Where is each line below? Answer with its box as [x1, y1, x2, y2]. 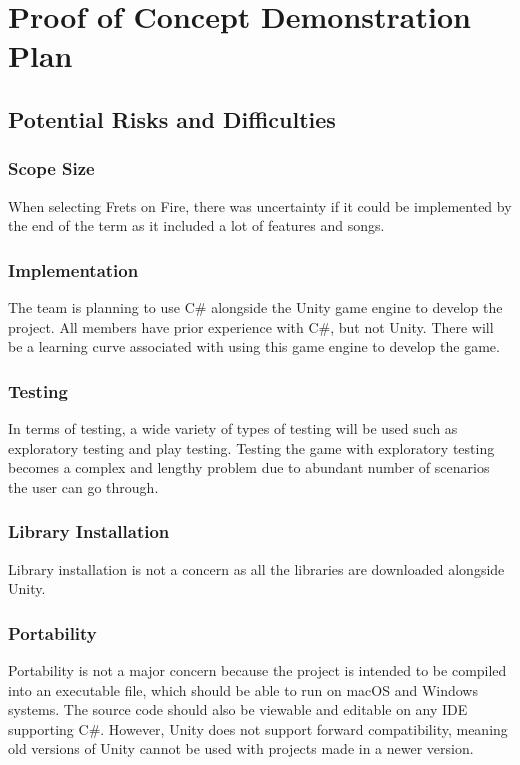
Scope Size [8, 156, 95, 181]
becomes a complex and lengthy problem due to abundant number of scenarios [8, 457, 490, 478]
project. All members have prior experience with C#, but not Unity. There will [8, 316, 494, 337]
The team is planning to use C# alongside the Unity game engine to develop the [8, 296, 503, 317]
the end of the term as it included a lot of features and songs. [8, 215, 385, 236]
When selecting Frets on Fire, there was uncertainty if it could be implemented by [8, 195, 512, 216]
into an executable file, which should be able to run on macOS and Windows [8, 679, 478, 700]
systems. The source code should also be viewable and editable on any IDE [8, 699, 468, 720]
